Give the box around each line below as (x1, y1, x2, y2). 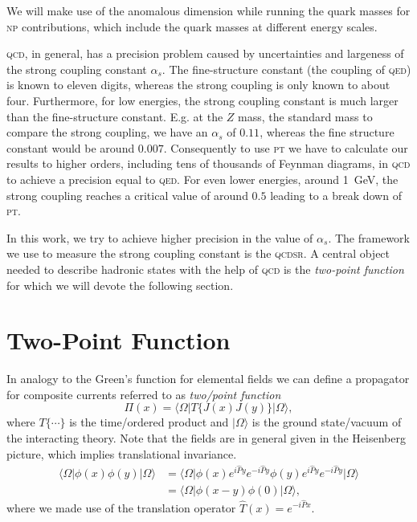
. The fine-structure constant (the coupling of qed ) (161, 60, 411, 77)
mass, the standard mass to (238, 108, 373, 124)
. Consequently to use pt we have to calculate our (163, 139, 408, 156)
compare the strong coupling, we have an (6, 124, 208, 141)
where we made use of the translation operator (6, 499, 236, 516)
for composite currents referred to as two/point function (6, 385, 281, 402)
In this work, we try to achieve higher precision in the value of (6, 229, 313, 246)
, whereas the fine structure (260, 124, 395, 141)
